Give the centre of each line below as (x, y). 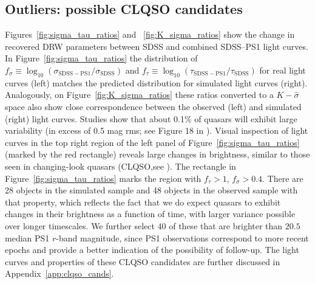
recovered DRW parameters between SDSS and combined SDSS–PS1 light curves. (157, 46)
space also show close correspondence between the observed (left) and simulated (153, 106)
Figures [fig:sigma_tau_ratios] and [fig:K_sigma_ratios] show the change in (150, 34)
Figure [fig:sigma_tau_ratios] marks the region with (103, 178)
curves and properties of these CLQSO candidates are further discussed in (143, 261)
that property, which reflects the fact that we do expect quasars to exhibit (143, 202)
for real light (283, 70)
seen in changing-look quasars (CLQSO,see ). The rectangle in (120, 166)
